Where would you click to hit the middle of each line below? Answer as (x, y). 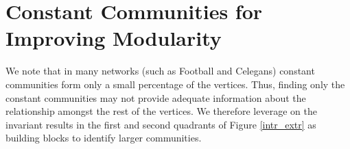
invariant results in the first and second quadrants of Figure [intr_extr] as (161, 124)
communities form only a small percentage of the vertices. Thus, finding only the (175, 84)
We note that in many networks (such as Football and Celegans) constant (160, 71)
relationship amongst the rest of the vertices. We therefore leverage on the (161, 111)
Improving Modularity (114, 38)
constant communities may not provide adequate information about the (156, 97)
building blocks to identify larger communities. (104, 138)
